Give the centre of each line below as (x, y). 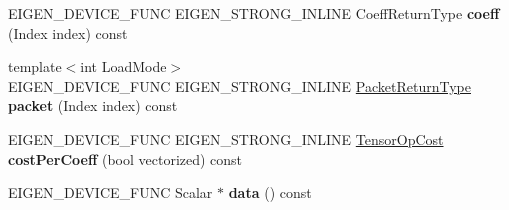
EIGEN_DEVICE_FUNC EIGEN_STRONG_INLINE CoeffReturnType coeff (254, 13)
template (35, 66)
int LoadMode (123, 66)
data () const (270, 192)
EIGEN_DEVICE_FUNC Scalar (110, 192)
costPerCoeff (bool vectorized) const (125, 158)
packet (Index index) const (93, 105)
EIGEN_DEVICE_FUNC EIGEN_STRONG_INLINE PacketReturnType (239, 85)
